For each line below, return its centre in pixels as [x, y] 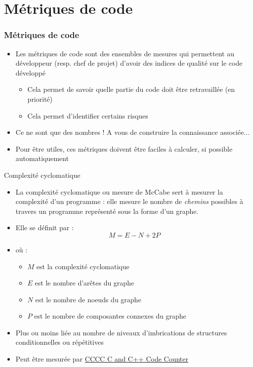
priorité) [40, 99]
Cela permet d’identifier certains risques [88, 115]
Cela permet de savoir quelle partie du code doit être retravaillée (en [131, 89]
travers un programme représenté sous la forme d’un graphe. [107, 211]
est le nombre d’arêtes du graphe [84, 283]
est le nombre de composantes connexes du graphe [110, 316]
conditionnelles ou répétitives [60, 342]
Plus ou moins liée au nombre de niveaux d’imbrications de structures [121, 332]
